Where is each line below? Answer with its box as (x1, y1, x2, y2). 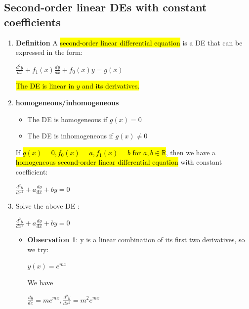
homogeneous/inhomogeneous (15, 97, 119, 108)
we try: (27, 244, 49, 254)
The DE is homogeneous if (27, 114, 108, 124)
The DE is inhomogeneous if (27, 131, 113, 141)
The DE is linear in (15, 81, 75, 91)
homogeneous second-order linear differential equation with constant (15, 157, 222, 167)
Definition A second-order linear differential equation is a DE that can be (15, 37, 243, 47)
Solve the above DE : (15, 200, 80, 211)
